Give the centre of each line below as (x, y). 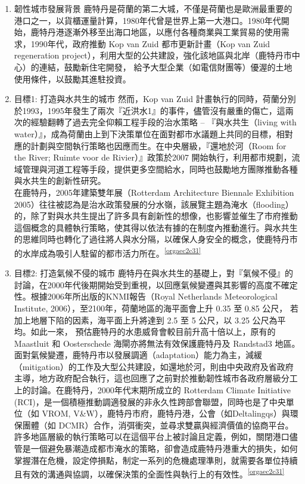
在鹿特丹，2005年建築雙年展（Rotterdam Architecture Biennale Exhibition (154, 192)
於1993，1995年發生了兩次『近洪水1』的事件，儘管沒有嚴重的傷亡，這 (150, 110)
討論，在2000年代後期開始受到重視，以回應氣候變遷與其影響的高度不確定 (156, 284)
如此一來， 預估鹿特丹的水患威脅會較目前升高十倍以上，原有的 (153, 332)
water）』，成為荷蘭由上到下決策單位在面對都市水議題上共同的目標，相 (149, 133)
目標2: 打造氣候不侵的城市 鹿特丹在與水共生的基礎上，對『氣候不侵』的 (154, 273)
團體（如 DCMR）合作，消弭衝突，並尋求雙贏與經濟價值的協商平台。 (158, 425)
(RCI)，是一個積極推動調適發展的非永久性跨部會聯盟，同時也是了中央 (150, 401)
